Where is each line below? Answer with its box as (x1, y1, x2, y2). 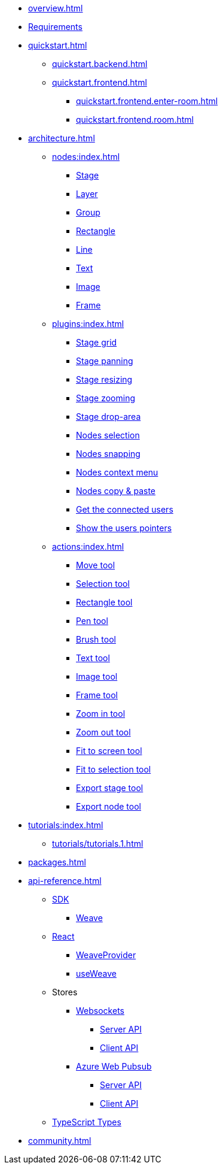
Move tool (76, 560, 115, 570)
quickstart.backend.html (52, 59, 148, 69)
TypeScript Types (52, 1117, 121, 1127)
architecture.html (28, 133, 95, 143)
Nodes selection (76, 430, 140, 440)
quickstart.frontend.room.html (76, 114, 194, 125)
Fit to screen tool (76, 746, 142, 756)
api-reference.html (28, 876, 102, 886)
